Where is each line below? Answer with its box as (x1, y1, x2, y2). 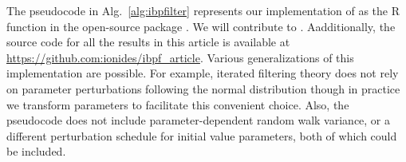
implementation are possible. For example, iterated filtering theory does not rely (6, 65, 399, 81)
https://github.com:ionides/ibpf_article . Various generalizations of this (6, 49, 354, 65)
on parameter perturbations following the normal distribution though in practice (6, 80, 400, 97)
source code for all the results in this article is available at (6, 34, 290, 50)
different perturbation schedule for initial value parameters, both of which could (6, 127, 397, 144)
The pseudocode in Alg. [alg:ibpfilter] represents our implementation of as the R (6, 2, 400, 18)
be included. (6, 143, 66, 160)
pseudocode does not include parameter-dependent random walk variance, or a (6, 112, 391, 128)
